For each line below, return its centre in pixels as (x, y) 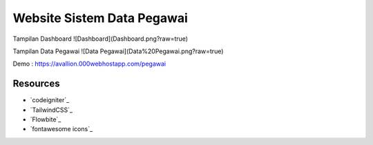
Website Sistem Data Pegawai (100, 18)
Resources (36, 84)
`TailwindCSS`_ (51, 110)
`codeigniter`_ (50, 100)
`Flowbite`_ (46, 119)
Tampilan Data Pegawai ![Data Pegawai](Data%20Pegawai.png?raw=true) (118, 51)
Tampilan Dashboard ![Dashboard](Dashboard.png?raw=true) (101, 39)
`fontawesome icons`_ (61, 129)
